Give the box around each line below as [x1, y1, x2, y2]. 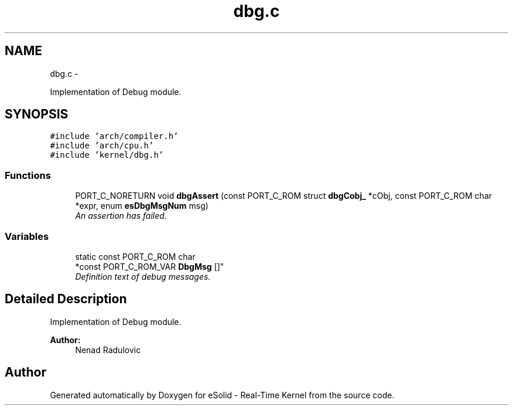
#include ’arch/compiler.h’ [50, 131, 179, 141]
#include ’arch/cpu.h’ [50, 141, 154, 151]
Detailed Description [5, 292, 127, 307]
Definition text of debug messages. [75, 271, 211, 282]
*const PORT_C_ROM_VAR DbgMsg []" [75, 261, 224, 272]
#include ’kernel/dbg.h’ [50, 150, 164, 160]
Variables [5, 230, 49, 242]
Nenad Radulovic [75, 344, 141, 355]
